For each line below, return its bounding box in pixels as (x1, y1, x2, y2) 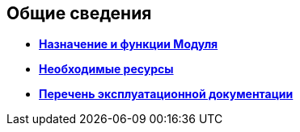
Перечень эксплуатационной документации (39, 87, 294, 101)
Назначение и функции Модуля (39, 37, 218, 52)
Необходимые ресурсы (39, 62, 174, 76)
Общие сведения (6, 3, 152, 23)
